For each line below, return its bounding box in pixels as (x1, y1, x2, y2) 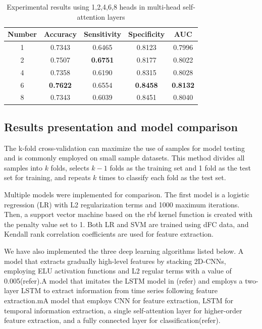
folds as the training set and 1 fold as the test (110, 162, 251, 173)
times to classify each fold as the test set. (99, 172, 226, 183)
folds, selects (50, 162, 89, 173)
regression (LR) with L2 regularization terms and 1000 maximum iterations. (4, 199, 240, 209)
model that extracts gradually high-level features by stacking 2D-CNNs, (4, 255, 226, 266)
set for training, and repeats (4, 172, 91, 183)
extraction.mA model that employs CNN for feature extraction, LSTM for (4, 295, 233, 306)
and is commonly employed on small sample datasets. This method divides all (4, 152, 245, 163)
